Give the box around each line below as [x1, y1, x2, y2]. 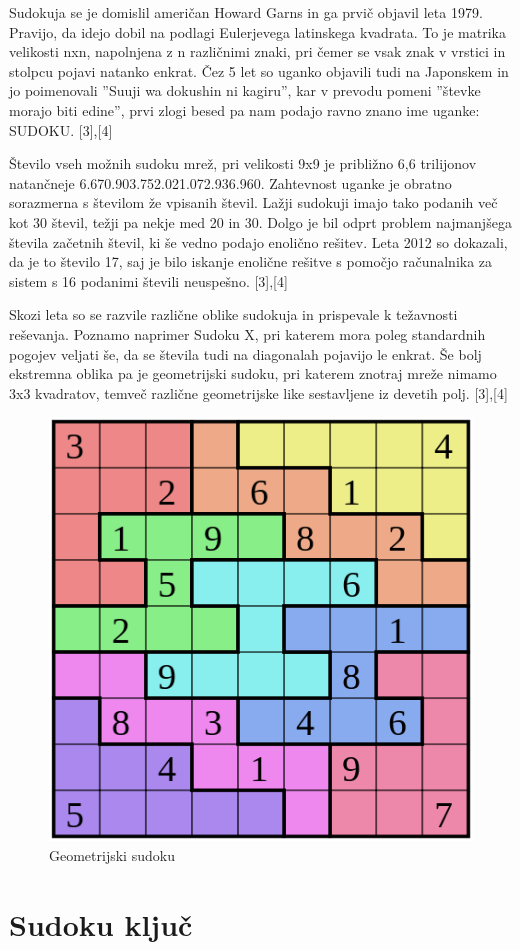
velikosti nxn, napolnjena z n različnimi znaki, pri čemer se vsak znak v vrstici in [9, 41, 506, 62]
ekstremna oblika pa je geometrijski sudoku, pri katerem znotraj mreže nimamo [9, 363, 497, 384]
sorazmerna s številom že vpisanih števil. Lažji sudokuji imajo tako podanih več [9, 192, 498, 213]
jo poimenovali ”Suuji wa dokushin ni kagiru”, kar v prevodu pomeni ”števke [9, 80, 481, 101]
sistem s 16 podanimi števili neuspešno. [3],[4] [9, 270, 288, 291]
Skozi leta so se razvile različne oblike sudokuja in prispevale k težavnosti [9, 304, 458, 325]
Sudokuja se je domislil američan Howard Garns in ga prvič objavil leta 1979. [9, 2, 483, 22]
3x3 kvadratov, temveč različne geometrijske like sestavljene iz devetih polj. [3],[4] [9, 382, 508, 403]
